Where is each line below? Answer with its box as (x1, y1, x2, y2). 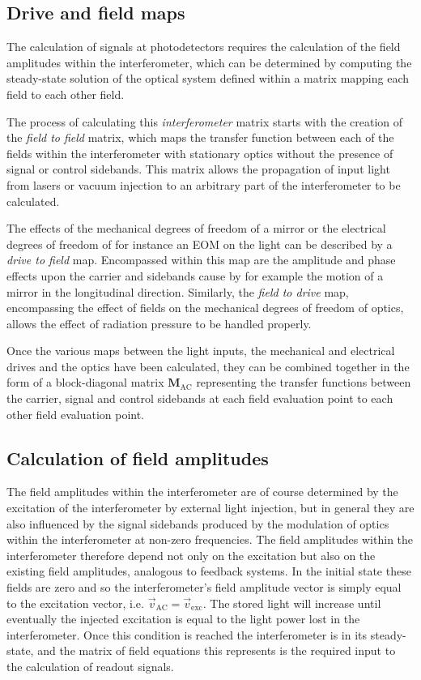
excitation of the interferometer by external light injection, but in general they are (6, 499, 415, 516)
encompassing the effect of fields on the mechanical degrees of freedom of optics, (6, 299, 404, 316)
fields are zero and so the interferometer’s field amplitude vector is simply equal (6, 579, 402, 596)
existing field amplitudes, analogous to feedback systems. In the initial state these (6, 562, 411, 579)
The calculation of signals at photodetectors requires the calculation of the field (6, 38, 401, 55)
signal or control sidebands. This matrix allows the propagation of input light (6, 160, 390, 177)
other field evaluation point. (6, 405, 145, 422)
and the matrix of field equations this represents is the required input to (37, 642, 396, 659)
